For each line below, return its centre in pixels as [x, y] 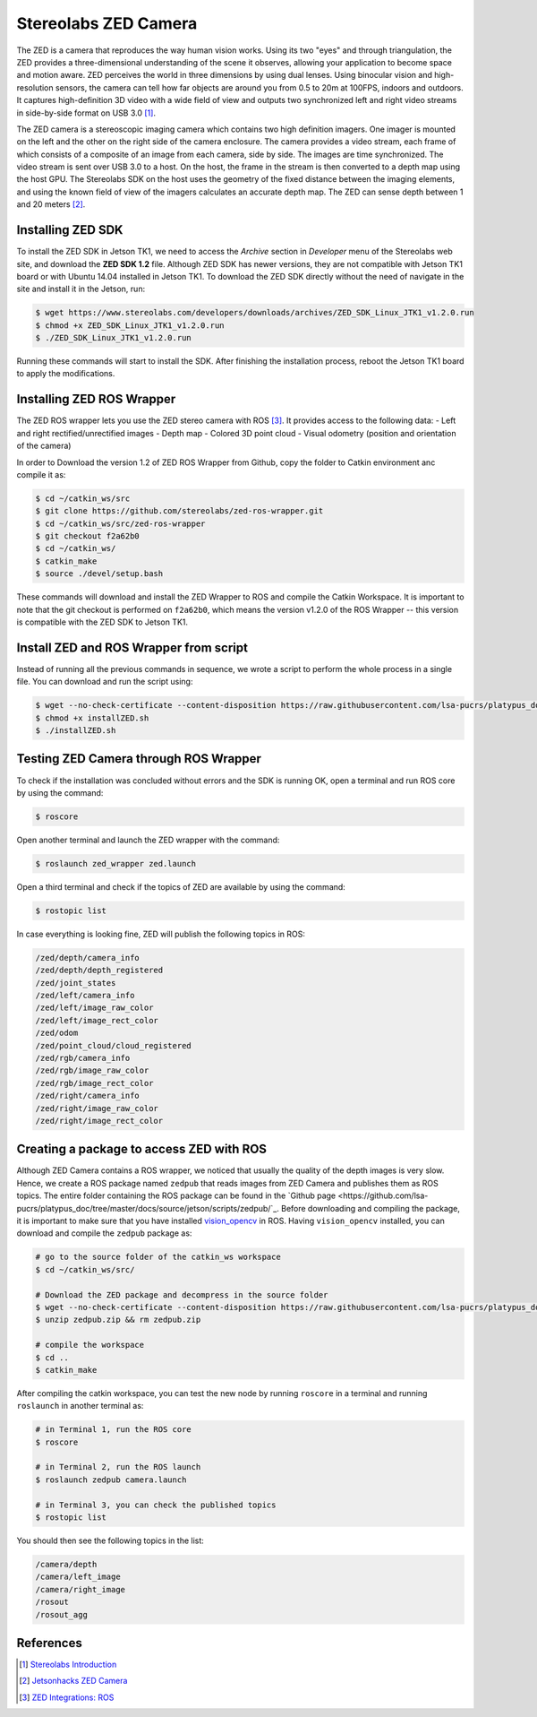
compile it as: [41, 474]
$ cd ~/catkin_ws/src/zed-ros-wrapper [120, 523]
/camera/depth [66, 1564]
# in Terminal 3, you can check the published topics [156, 1505]
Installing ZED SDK [70, 230]
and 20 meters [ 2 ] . [51, 204]
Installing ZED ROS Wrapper [96, 399]
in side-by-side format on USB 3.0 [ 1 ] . [86, 113]
